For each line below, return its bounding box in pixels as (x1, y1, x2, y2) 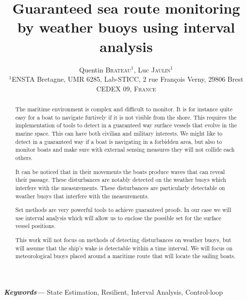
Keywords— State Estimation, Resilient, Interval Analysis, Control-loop (4, 286, 223, 297)
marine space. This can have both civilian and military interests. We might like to (15, 129, 223, 138)
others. (15, 154, 33, 162)
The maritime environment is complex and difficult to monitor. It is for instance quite (15, 105, 233, 113)
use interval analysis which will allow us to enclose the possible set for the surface (15, 213, 221, 222)
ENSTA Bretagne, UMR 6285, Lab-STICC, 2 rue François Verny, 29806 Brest (12, 74, 244, 84)
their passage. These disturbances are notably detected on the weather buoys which (15, 176, 226, 184)
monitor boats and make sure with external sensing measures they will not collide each (15, 145, 235, 154)
